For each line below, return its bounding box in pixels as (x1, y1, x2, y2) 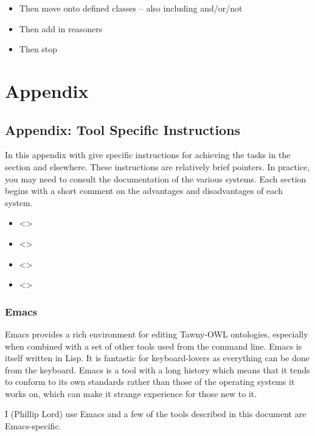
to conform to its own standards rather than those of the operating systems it (5, 375, 295, 388)
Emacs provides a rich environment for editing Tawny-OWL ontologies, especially (5, 327, 308, 340)
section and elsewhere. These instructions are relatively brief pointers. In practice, (5, 160, 310, 173)
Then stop (19, 43, 58, 55)
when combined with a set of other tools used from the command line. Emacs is (5, 339, 302, 352)
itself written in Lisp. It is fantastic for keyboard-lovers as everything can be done (5, 351, 310, 364)
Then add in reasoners (19, 22, 103, 35)
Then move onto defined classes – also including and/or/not (19, 2, 243, 14)
